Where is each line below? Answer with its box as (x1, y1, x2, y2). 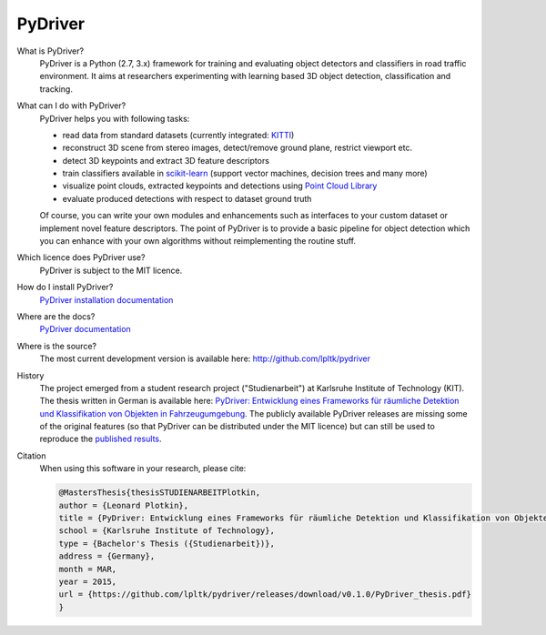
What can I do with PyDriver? (16, 100, 126, 111)
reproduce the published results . (39, 433, 163, 445)
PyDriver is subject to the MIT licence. (39, 265, 183, 276)
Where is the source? (16, 340, 97, 351)
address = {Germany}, (58, 551, 156, 561)
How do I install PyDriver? (16, 282, 114, 293)
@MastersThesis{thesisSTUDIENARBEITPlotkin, (58, 488, 261, 498)
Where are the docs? (16, 310, 96, 322)
